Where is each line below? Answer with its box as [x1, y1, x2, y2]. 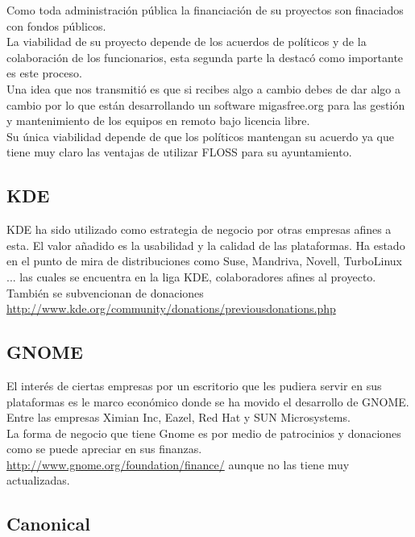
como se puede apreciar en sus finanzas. [6, 440, 202, 457]
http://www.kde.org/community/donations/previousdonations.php [6, 300, 336, 317]
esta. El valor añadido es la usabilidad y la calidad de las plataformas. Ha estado [6, 236, 405, 253]
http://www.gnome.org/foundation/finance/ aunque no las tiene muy [6, 456, 350, 472]
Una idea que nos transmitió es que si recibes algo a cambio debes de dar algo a [6, 80, 400, 97]
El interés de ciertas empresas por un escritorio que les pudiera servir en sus [6, 377, 382, 393]
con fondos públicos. [6, 17, 106, 34]
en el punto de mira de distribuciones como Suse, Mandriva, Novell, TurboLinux [6, 252, 403, 269]
